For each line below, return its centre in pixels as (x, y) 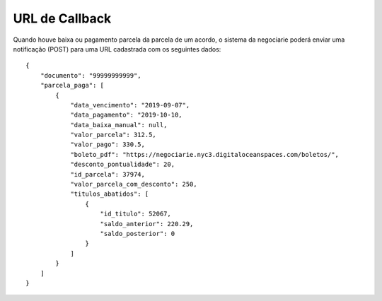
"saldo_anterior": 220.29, (147, 224)
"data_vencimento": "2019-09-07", (130, 105)
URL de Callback (62, 18)
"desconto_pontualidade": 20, (123, 165)
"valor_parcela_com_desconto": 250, (134, 184)
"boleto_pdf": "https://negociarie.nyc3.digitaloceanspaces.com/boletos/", (205, 154)
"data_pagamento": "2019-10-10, (127, 115)
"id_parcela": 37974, (108, 174)
